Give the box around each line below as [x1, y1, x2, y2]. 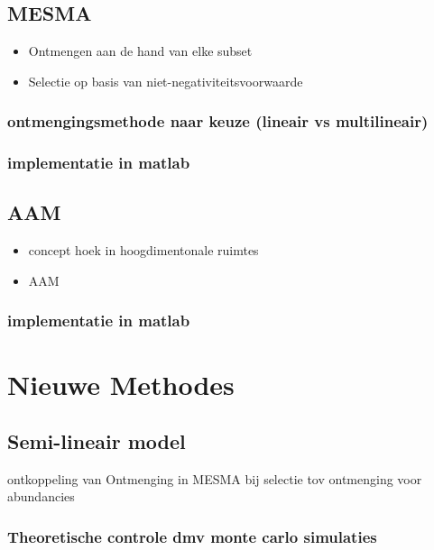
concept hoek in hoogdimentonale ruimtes [28, 241, 259, 260]
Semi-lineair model [7, 427, 186, 455]
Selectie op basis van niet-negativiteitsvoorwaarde [28, 71, 303, 90]
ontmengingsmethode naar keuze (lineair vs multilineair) [7, 110, 429, 133]
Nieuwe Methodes [7, 365, 235, 402]
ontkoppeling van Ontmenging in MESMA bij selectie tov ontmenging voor [7, 469, 422, 488]
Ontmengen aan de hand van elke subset [28, 41, 253, 60]
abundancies [7, 487, 75, 506]
